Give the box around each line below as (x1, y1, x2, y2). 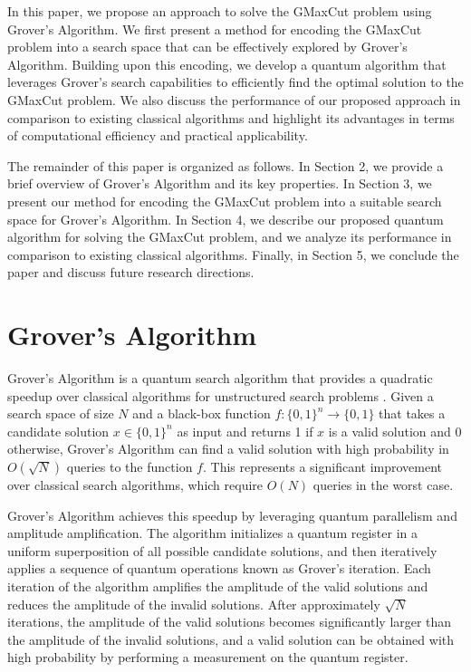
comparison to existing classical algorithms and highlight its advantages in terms (7, 108, 455, 127)
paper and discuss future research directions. (7, 263, 255, 282)
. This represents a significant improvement (202, 457, 443, 475)
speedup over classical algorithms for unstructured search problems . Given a (7, 386, 434, 405)
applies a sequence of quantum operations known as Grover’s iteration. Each (7, 559, 431, 578)
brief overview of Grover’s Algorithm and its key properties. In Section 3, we (7, 174, 432, 193)
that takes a (379, 404, 446, 423)
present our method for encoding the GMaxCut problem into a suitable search (7, 191, 442, 210)
